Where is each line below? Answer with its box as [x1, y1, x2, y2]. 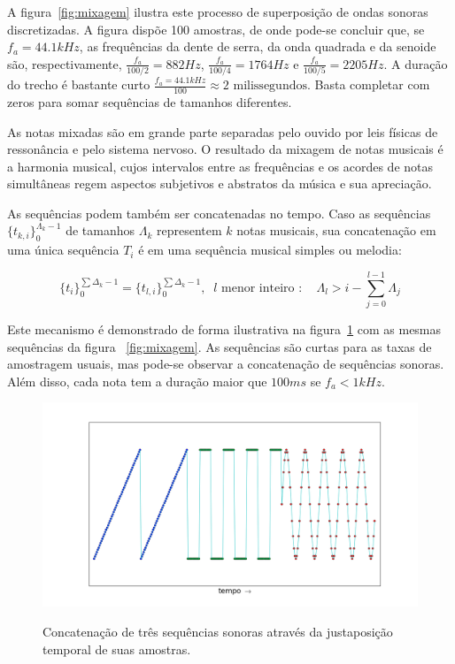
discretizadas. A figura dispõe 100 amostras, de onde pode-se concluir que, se [7, 19, 425, 38]
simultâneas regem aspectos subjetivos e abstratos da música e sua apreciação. [7, 174, 432, 193]
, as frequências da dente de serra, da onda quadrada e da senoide [79, 37, 436, 56]
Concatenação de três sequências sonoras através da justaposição [42, 622, 393, 641]
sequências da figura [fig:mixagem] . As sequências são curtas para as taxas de [7, 337, 432, 355]
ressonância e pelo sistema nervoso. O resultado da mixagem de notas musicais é [7, 140, 443, 158]
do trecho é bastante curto [7, 75, 150, 94]
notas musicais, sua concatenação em [236, 221, 436, 240]
